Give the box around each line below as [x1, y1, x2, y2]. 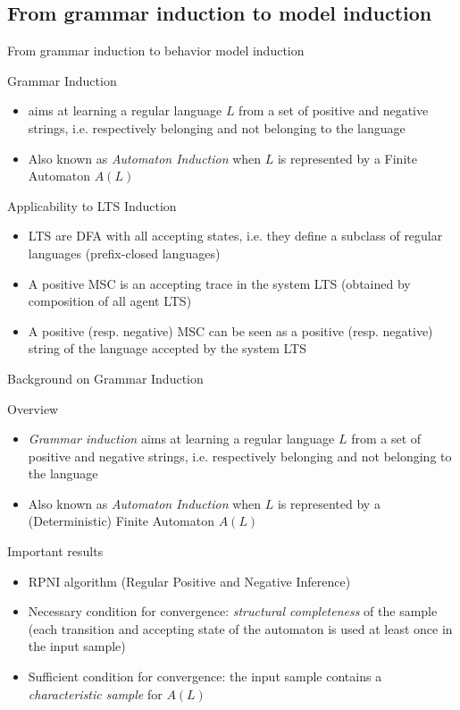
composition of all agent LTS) [28, 292, 192, 310]
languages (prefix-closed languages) [28, 243, 221, 262]
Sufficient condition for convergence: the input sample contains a [28, 667, 382, 686]
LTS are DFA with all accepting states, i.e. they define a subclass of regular [28, 226, 443, 245]
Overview [7, 399, 59, 418]
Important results [7, 542, 104, 561]
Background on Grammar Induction [7, 368, 204, 387]
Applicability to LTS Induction [7, 196, 177, 215]
